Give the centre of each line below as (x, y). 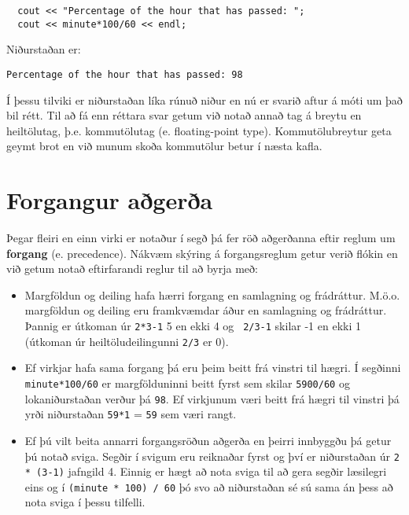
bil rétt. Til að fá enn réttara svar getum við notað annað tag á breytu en (184, 115)
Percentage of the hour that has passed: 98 (125, 74)
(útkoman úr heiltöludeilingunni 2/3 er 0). (127, 341)
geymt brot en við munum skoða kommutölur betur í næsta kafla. (164, 146)
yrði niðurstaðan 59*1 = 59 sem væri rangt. (131, 414)
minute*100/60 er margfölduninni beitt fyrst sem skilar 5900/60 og (187, 383)
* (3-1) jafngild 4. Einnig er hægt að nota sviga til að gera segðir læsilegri (206, 471)
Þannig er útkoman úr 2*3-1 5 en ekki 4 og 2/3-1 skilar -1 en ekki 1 (193, 326)
